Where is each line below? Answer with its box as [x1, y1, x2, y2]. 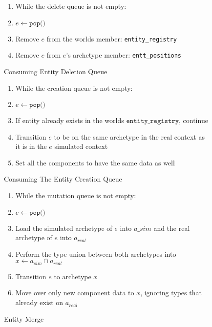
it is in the [15, 141, 47, 151]
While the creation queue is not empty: [15, 82, 133, 93]
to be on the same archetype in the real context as [54, 131, 205, 142]
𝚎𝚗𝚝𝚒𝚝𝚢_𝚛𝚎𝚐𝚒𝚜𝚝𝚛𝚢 [126, 118, 179, 125]
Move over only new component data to [15, 287, 134, 298]
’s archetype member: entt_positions [66, 50, 181, 60]
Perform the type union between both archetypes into [15, 248, 176, 259]
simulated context [54, 141, 108, 151]
